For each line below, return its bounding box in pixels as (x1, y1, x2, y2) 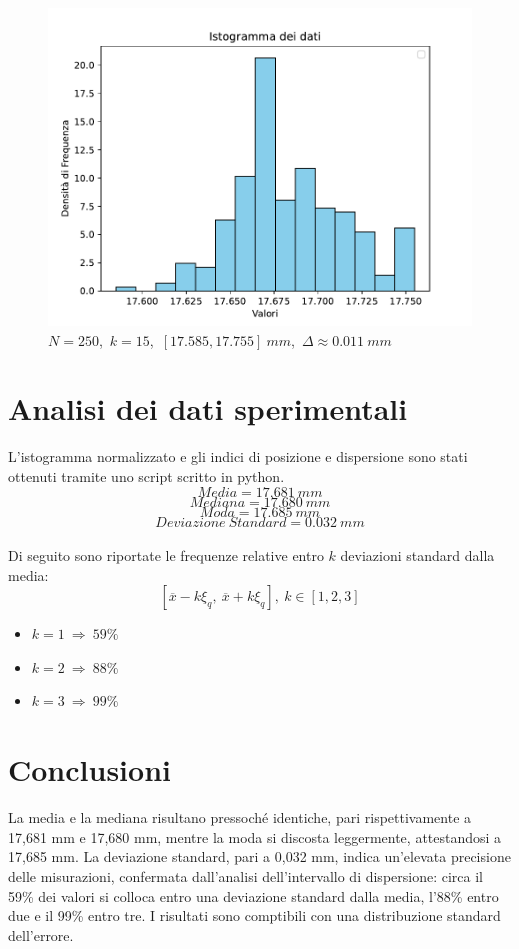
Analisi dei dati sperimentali (8, 388, 408, 429)
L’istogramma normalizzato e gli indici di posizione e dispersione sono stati (8, 446, 468, 467)
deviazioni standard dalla (340, 545, 495, 566)
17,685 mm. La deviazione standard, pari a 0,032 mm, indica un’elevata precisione (8, 846, 511, 867)
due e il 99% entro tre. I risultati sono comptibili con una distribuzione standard (8, 905, 501, 926)
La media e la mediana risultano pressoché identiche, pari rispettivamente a (8, 807, 472, 828)
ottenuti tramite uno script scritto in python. (8, 465, 285, 486)
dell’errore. (8, 924, 74, 945)
